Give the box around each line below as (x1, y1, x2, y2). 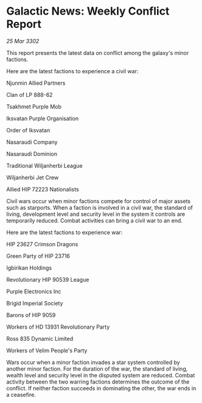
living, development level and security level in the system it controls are (6, 210, 186, 218)
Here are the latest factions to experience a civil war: (6, 67, 139, 74)
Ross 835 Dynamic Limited (6, 335, 74, 342)
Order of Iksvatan (6, 126, 50, 134)
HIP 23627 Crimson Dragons (6, 240, 78, 248)
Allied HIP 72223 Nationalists (6, 185, 79, 193)
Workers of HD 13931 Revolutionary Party (6, 323, 110, 330)
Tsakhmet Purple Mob (6, 102, 62, 110)
